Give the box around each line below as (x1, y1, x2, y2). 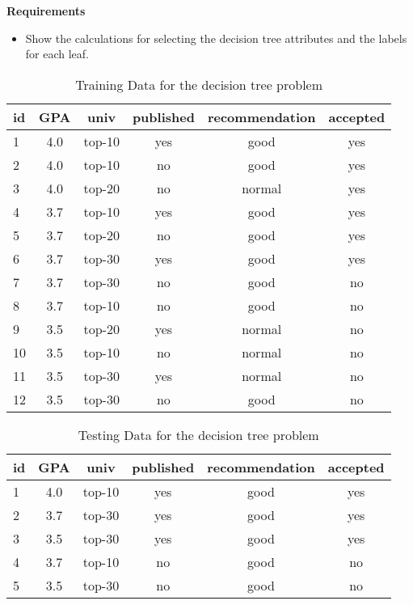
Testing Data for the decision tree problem (78, 425, 319, 444)
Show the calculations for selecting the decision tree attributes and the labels (25, 29, 407, 46)
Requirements (6, 2, 86, 19)
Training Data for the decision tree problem (75, 74, 323, 94)
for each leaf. (25, 45, 90, 62)
